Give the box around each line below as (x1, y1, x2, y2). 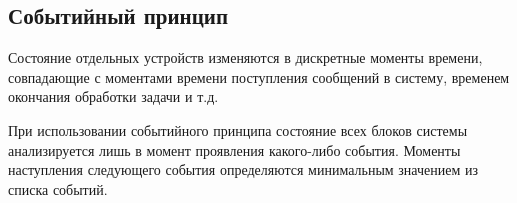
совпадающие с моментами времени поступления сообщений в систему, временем (8, 66, 510, 87)
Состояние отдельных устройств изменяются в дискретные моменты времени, (8, 47, 483, 68)
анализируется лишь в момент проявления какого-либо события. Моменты (8, 139, 461, 160)
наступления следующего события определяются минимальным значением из (8, 159, 479, 180)
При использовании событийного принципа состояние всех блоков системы (8, 119, 468, 140)
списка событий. (8, 178, 108, 199)
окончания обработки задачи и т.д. (8, 86, 219, 107)
